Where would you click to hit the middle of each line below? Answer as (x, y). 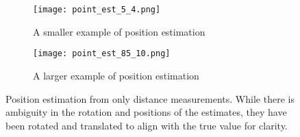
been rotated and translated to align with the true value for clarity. (147, 125)
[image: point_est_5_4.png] (97, 10)
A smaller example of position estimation (119, 31)
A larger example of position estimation (116, 75)
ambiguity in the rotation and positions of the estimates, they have (146, 112)
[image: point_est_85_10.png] (102, 54)
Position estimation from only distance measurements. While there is (150, 98)
